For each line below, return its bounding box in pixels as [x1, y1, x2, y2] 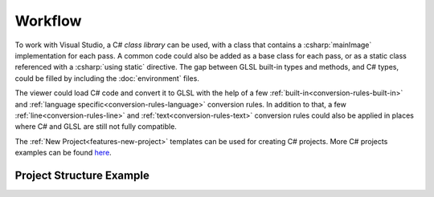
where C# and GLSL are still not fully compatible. [14, 122, 177, 131]
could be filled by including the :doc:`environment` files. [14, 73, 200, 83]
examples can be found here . [14, 148, 112, 158]
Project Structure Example [14, 168, 150, 182]
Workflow [14, 12, 82, 30]
